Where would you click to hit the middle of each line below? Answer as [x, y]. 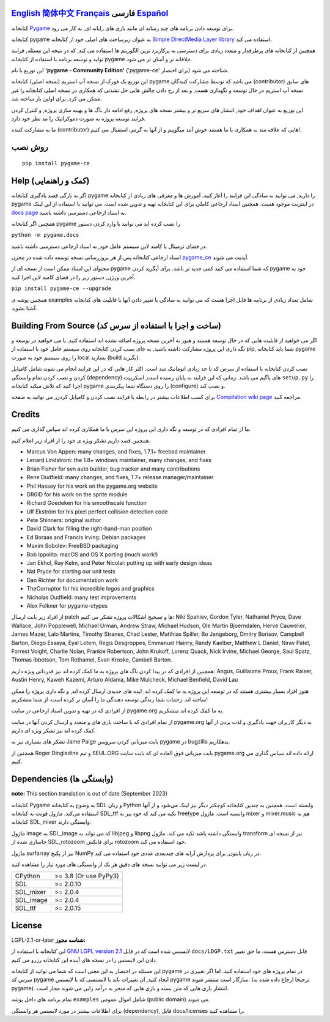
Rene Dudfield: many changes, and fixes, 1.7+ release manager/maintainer [120, 477]
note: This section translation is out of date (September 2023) [90, 794]
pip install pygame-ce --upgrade [61, 289]
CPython [28, 876]
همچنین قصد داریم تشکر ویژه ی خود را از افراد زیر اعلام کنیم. [81, 440]
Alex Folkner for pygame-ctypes [67, 606]
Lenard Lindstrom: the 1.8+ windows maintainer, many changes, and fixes [119, 460]
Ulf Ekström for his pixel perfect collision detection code [97, 512]
